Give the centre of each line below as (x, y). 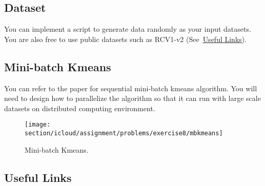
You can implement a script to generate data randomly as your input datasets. (128, 29)
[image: (38, 125)
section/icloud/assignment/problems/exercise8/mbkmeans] (124, 133)
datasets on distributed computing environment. (80, 108)
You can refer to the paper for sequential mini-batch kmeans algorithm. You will (131, 88)
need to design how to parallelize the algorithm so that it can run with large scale (132, 98)
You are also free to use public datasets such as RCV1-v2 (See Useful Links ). (126, 39)
